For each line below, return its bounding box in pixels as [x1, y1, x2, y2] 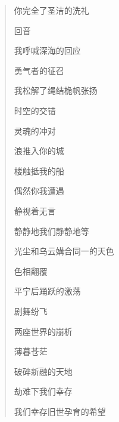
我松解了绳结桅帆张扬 [14, 84, 98, 97]
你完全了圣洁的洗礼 [14, 4, 89, 16]
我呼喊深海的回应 [14, 44, 81, 57]
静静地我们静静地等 [14, 224, 89, 237]
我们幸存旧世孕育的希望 [14, 405, 106, 417]
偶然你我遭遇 [14, 184, 64, 197]
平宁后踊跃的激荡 [14, 285, 81, 297]
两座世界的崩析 [14, 325, 73, 337]
